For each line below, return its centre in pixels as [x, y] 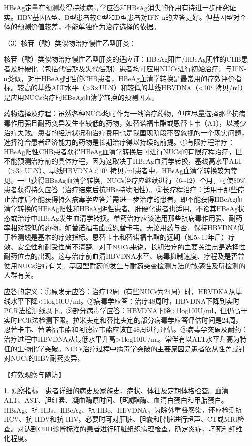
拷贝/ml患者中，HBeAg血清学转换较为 [171, 170]
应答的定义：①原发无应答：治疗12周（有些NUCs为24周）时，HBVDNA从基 [123, 291]
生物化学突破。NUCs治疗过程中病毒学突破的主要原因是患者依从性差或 [128, 348]
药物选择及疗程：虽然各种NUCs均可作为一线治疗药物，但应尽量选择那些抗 [121, 113]
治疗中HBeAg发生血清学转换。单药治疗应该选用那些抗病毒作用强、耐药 [130, 218]
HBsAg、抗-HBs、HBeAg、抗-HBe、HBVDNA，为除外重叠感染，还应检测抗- [124, 409]
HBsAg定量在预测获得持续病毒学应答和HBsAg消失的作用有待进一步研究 [117, 7]
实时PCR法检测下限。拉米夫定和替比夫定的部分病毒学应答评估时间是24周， [123, 320]
